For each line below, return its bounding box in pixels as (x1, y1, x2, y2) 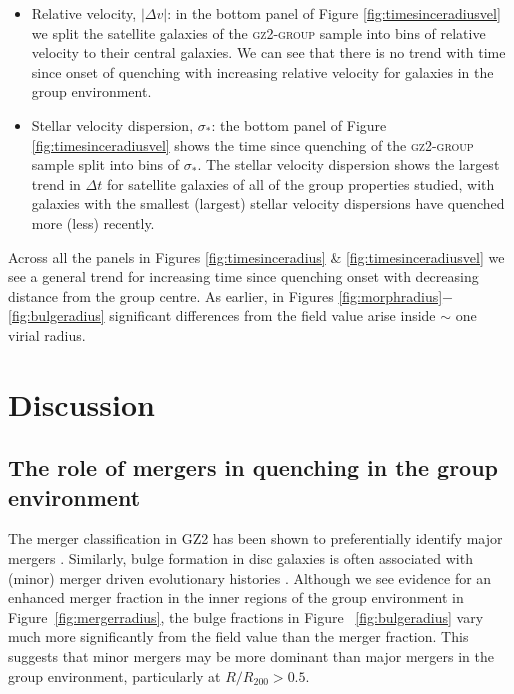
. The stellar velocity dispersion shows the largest (197, 154, 500, 175)
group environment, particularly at (8, 665, 221, 686)
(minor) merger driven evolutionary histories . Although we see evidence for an (8, 567, 492, 588)
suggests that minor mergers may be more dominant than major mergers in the (8, 646, 494, 667)
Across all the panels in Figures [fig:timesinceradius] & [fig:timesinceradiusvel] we (8, 246, 505, 267)
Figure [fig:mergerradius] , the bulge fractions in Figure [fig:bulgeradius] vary (8, 606, 484, 627)
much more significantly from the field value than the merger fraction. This (8, 626, 469, 647)
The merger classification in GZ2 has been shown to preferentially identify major (8, 528, 503, 549)
